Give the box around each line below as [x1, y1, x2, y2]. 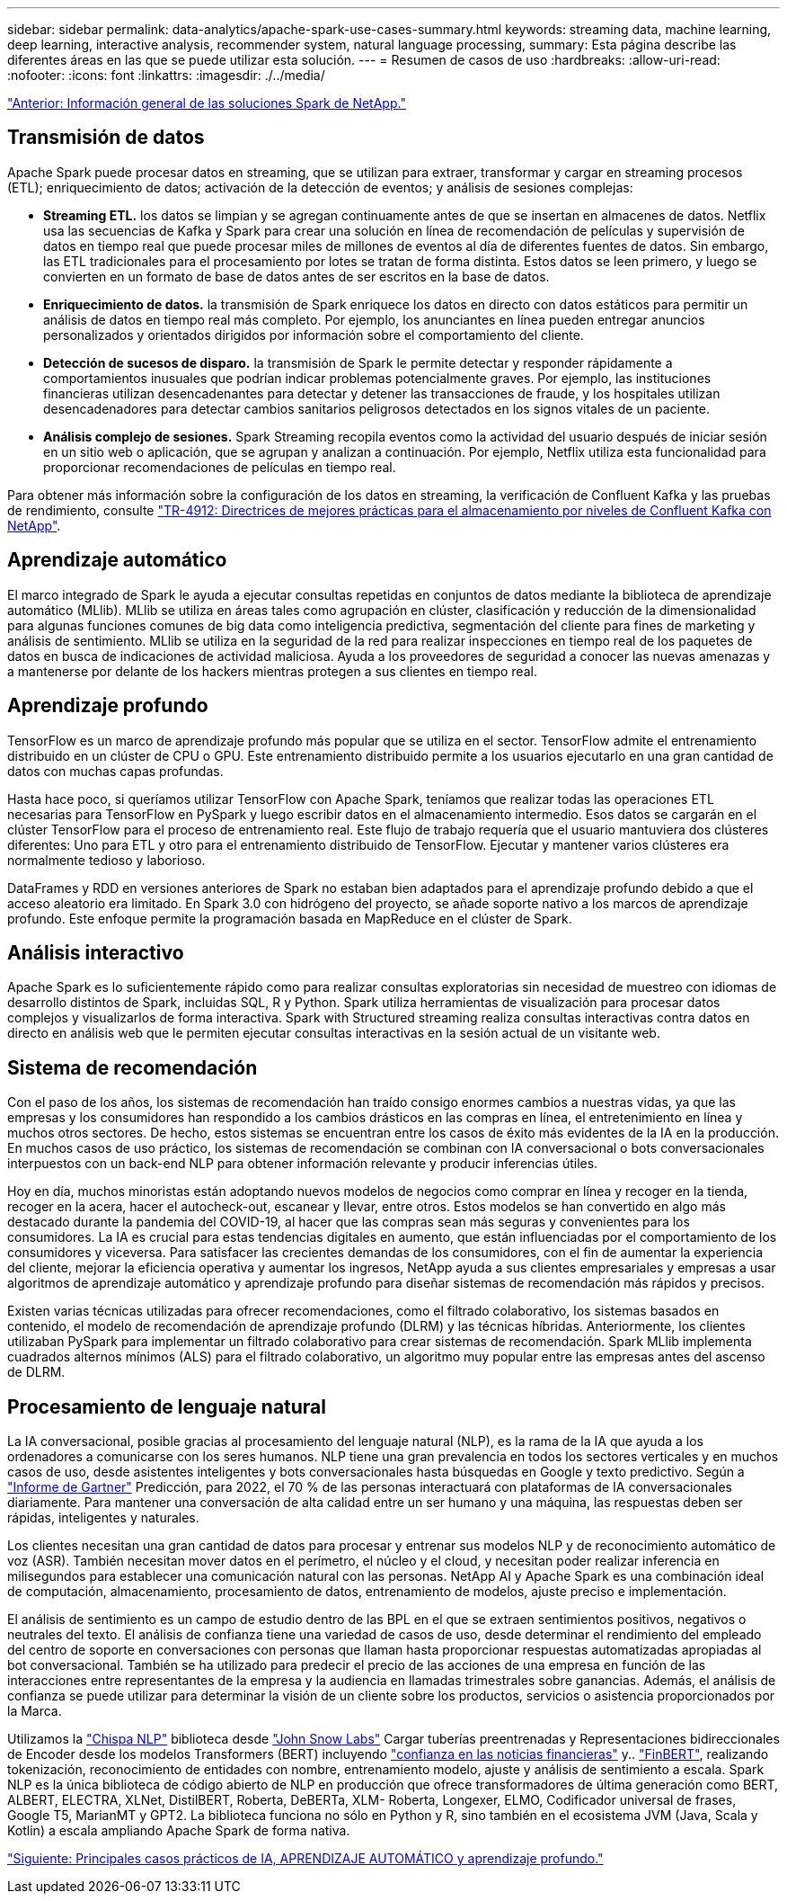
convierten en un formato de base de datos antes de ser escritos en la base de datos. [43, 268, 550, 284]
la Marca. [7, 1703, 62, 1719]
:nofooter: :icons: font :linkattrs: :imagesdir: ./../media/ [7, 67, 325, 83]
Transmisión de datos [7, 126, 205, 149]
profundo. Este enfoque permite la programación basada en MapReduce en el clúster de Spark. [7, 910, 572, 926]
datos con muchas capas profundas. [7, 763, 224, 779]
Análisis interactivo [7, 941, 184, 964]
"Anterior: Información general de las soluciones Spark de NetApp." [7, 95, 406, 111]
